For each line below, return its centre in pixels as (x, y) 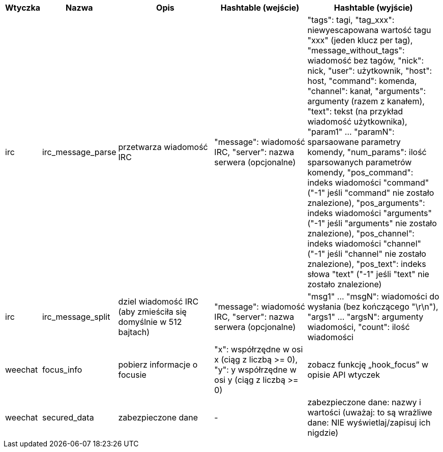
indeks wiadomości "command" (368, 183)
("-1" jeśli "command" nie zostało (371, 193)
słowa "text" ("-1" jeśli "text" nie (368, 274)
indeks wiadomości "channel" (364, 244)
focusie (132, 375)
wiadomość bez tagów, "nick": (365, 61)
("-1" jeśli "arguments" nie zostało (372, 223)
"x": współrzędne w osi (259, 349)
